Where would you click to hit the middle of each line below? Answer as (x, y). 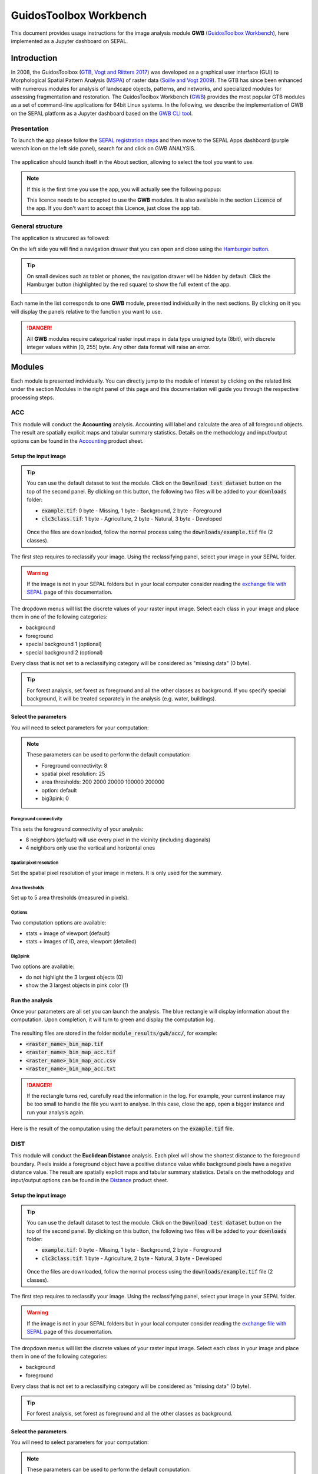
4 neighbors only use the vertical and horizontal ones (90, 848)
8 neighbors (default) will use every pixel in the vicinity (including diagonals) (118, 840)
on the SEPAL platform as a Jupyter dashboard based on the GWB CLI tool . (102, 113)
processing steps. (33, 397)
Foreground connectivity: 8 (74, 765)
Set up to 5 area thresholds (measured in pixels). (70, 898)
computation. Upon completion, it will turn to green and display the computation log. (113, 1019)
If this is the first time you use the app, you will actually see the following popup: (124, 189)
